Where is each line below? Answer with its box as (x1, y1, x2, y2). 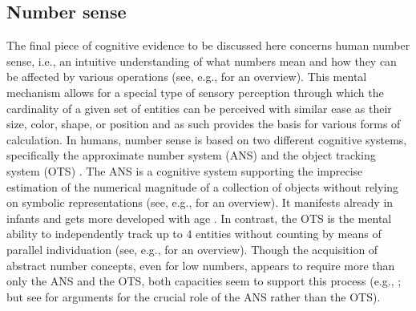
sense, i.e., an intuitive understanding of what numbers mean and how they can (6, 52, 397, 69)
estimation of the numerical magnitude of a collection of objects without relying (6, 178, 399, 195)
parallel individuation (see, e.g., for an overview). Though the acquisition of (6, 240, 378, 257)
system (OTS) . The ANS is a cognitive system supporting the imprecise (6, 162, 363, 179)
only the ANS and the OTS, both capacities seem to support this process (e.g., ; (6, 273, 402, 289)
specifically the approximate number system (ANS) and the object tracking (6, 147, 376, 164)
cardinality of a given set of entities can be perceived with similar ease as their (6, 99, 392, 116)
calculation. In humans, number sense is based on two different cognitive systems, (6, 131, 407, 147)
